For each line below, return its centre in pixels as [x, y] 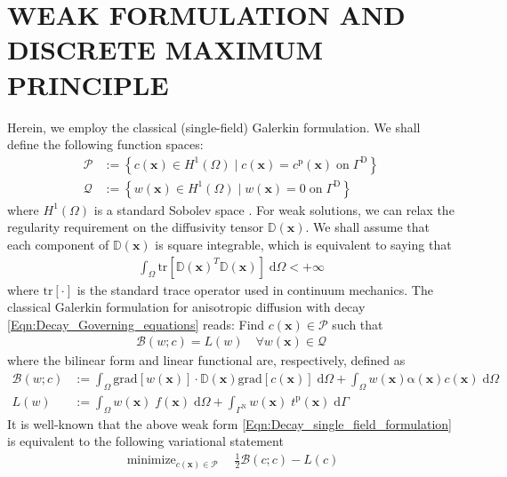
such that [358, 324]
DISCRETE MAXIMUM [165, 49]
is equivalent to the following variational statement [145, 441]
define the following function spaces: [105, 144]
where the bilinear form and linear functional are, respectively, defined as [206, 360]
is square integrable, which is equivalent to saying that [303, 244]
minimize [151, 461]
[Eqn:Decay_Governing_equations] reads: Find [136, 324]
